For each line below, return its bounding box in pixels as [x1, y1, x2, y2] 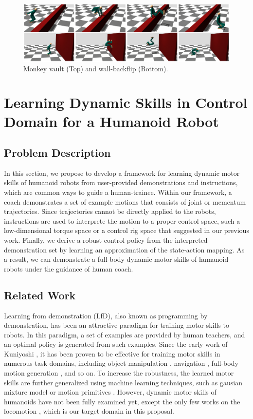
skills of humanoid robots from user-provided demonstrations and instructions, [4, 177, 238, 188]
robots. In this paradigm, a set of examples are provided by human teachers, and [4, 329, 245, 339]
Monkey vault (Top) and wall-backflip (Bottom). [23, 63, 168, 74]
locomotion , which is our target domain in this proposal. [4, 406, 174, 416]
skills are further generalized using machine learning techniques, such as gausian [4, 377, 242, 387]
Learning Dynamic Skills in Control [4, 92, 248, 112]
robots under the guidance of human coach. [4, 263, 133, 273]
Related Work [4, 287, 76, 302]
